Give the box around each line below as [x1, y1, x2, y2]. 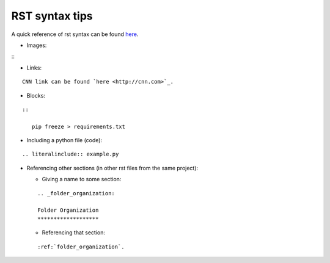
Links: [26, 64, 42, 71]
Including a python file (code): [26, 137, 103, 144]
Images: [26, 41, 47, 49]
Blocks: [26, 92, 46, 99]
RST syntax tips [11, 9, 93, 23]
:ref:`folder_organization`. [37, 243, 125, 250]
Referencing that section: [42, 229, 106, 236]
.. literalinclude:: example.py [22, 151, 119, 158]
